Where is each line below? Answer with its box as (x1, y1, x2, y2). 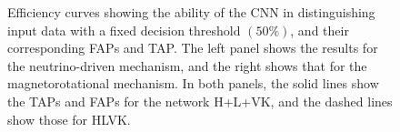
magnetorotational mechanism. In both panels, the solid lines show (7, 74, 379, 93)
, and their (290, 20, 349, 39)
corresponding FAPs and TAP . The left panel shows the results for (7, 38, 378, 57)
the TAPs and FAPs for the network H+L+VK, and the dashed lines (7, 91, 393, 110)
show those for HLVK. (7, 109, 131, 128)
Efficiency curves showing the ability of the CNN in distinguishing (7, 3, 375, 21)
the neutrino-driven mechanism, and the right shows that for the (7, 56, 367, 75)
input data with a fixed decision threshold (7, 20, 241, 39)
